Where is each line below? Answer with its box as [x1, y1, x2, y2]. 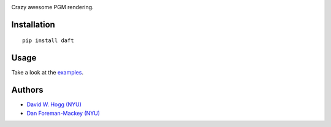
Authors [11, 85, 44, 95]
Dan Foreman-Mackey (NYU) [26, 109, 101, 117]
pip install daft [22, 37, 74, 44]
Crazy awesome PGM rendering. [11, 4, 94, 10]
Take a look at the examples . [11, 69, 84, 76]
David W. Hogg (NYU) [26, 101, 82, 108]
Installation [11, 19, 55, 30]
